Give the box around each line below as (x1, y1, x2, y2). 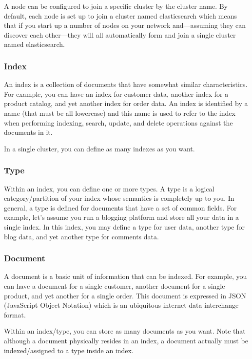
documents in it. (4, 127, 53, 137)
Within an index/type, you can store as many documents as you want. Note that (4, 326, 246, 336)
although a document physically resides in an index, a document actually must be (4, 335, 248, 345)
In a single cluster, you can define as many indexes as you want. (4, 143, 195, 153)
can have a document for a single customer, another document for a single (4, 280, 225, 291)
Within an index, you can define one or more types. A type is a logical (4, 183, 214, 193)
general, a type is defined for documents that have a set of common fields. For (4, 202, 237, 212)
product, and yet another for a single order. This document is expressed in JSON (4, 290, 247, 300)
